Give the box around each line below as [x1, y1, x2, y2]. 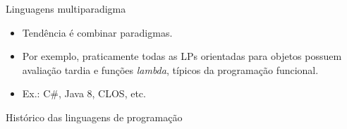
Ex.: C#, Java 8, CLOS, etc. [22, 86, 146, 101]
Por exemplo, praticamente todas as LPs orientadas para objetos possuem [22, 49, 342, 63]
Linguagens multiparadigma [6, 1, 126, 16]
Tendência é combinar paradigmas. [22, 25, 173, 39]
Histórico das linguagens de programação [6, 109, 183, 124]
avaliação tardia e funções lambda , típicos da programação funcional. [22, 62, 319, 77]
